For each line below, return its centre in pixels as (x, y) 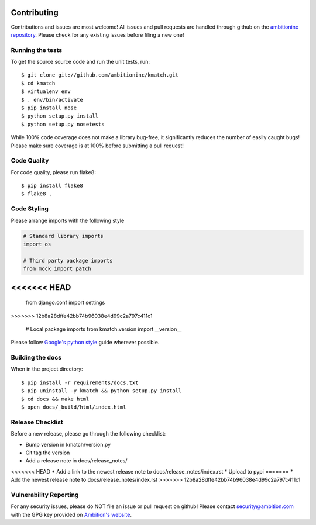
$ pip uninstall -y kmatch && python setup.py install (102, 391)
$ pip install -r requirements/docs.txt (80, 382)
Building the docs (36, 358)
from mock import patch (57, 269)
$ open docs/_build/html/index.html (74, 407)
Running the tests (37, 50)
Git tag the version (48, 453)
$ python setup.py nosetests (63, 124)
